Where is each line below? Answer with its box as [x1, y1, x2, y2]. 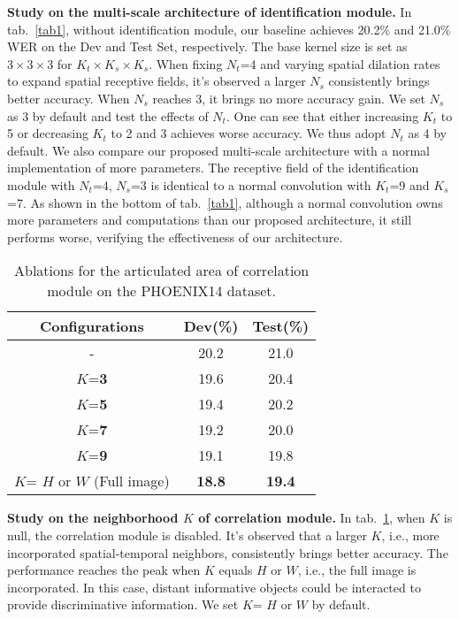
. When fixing [149, 54, 223, 73]
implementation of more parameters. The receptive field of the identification [7, 158, 419, 177]
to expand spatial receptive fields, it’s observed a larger [7, 72, 306, 90]
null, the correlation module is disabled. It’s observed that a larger [7, 525, 367, 544]
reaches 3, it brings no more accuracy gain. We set [152, 88, 425, 107]
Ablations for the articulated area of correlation [14, 260, 310, 281]
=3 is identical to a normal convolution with [130, 175, 371, 194]
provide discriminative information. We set [7, 595, 239, 614]
